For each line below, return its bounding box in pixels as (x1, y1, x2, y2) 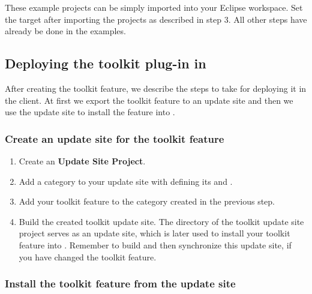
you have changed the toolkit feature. (19, 250, 157, 263)
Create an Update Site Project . (19, 154, 146, 167)
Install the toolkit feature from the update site (5, 276, 236, 291)
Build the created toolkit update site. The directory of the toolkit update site (19, 215, 304, 227)
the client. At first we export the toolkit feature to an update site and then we (5, 94, 293, 106)
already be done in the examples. (5, 25, 126, 37)
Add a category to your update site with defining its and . (19, 175, 233, 187)
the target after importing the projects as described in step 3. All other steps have (5, 13, 307, 25)
